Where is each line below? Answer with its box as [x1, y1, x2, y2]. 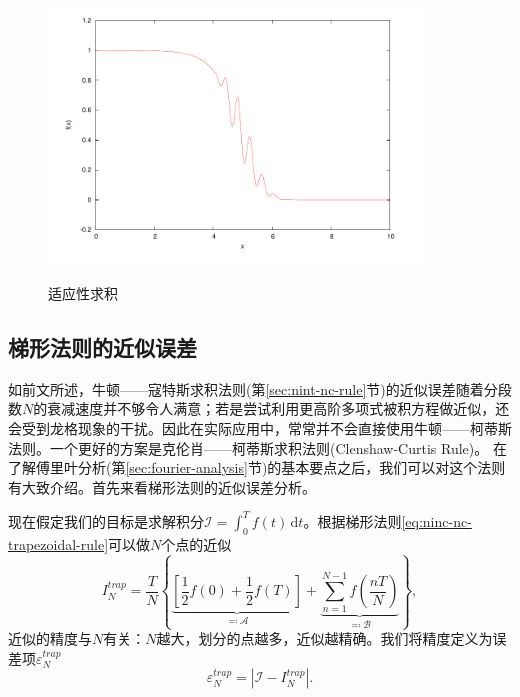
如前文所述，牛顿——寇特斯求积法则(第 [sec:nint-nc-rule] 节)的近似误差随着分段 [8, 378, 512, 399]
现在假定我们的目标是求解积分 [8, 510, 204, 531]
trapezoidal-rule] [8, 533, 109, 554]
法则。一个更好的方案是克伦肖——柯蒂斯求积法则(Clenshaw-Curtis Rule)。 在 [8, 437, 507, 458]
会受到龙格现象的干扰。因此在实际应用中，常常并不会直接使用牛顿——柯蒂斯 [8, 417, 512, 438]
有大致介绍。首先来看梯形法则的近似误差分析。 [8, 476, 316, 497]
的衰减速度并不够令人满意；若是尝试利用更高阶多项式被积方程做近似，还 [33, 398, 510, 419]
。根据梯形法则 [303, 510, 402, 531]
